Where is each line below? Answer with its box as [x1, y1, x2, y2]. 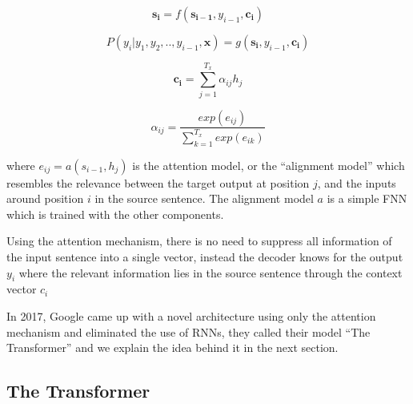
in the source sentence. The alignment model [94, 190, 314, 207]
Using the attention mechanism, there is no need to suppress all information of [6, 232, 392, 249]
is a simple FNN [327, 190, 407, 207]
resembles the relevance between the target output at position [6, 174, 310, 191]
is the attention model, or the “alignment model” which [132, 156, 405, 173]
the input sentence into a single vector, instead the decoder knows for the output [6, 248, 403, 265]
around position [6, 190, 84, 207]
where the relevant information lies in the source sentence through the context [18, 264, 403, 281]
